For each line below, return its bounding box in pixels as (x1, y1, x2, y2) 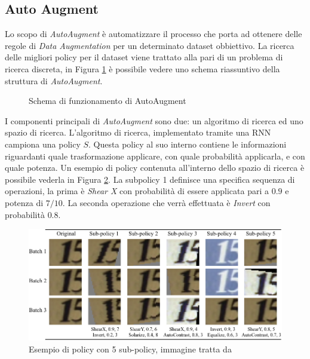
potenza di (5, 196, 44, 208)
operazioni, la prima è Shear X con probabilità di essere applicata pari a (5, 185, 269, 197)
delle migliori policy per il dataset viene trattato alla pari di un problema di (5, 51, 283, 63)
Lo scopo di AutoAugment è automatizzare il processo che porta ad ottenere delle (5, 27, 302, 40)
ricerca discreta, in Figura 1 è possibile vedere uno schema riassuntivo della (5, 62, 280, 75)
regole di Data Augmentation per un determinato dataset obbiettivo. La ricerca (5, 39, 294, 51)
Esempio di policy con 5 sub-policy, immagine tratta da (29, 342, 232, 355)
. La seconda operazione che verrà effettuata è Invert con (62, 196, 271, 208)
